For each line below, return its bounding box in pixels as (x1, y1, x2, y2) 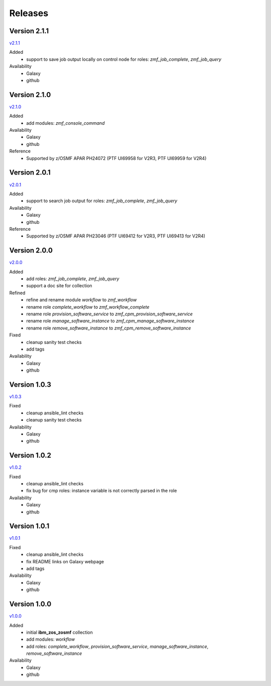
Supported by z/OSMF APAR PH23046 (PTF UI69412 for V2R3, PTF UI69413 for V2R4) (26, 233, 206, 239)
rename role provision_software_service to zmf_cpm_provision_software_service (26, 311, 193, 317)
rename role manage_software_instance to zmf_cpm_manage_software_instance (26, 318, 195, 324)
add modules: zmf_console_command (26, 120, 105, 126)
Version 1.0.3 (9, 380, 51, 389)
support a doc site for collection (26, 283, 92, 289)
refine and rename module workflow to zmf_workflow (26, 297, 137, 303)
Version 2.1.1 (9, 27, 49, 35)
